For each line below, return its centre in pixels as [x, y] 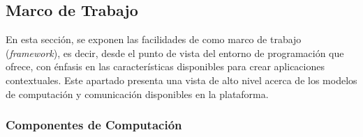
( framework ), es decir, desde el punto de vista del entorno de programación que [175, 53]
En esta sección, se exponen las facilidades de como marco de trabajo [154, 39]
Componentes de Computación [94, 125]
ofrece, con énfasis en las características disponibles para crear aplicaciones [165, 66]
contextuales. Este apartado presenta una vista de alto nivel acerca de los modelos [181, 80]
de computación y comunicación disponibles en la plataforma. [137, 94]
